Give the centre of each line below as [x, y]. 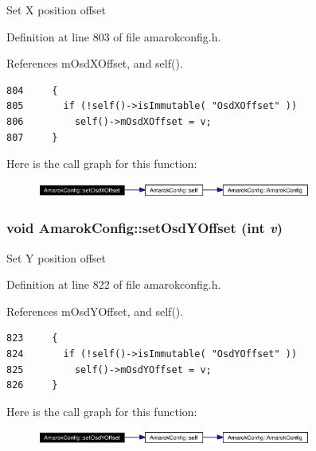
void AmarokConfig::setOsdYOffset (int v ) [145, 228]
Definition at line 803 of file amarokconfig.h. [114, 36]
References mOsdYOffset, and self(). [95, 311]
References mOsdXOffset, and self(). [95, 63]
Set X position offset [56, 10]
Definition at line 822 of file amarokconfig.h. [114, 284]
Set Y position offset [56, 257]
